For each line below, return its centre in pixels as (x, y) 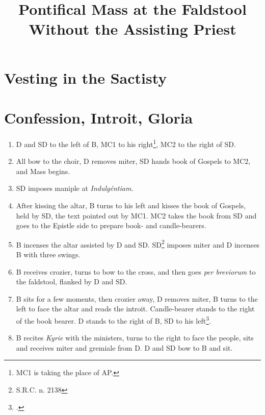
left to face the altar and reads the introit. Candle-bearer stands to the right (135, 309)
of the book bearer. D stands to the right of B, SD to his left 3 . (113, 320)
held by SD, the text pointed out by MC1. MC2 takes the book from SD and (136, 215)
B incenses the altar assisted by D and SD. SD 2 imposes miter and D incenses (138, 243)
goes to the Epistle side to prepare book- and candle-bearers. (111, 225)
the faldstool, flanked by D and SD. (72, 282)
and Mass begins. (43, 171)
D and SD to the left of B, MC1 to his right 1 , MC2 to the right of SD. (126, 143)
